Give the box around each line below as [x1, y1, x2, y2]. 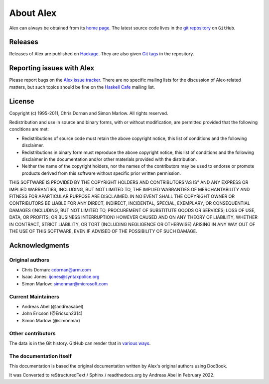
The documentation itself [9, 353, 72, 360]
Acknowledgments [9, 241, 70, 250]
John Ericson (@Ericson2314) [21, 310, 83, 316]
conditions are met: [9, 126, 49, 132]
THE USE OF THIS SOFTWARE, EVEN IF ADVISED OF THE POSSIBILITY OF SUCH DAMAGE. [9, 228, 198, 234]
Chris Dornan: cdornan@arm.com [21, 267, 91, 273]
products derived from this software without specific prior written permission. [21, 170, 181, 176]
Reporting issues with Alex [9, 64, 95, 72]
